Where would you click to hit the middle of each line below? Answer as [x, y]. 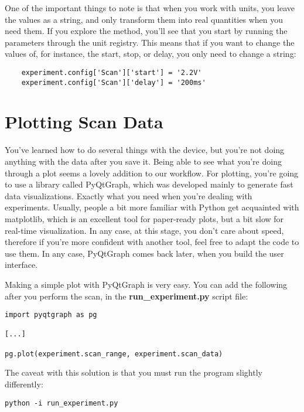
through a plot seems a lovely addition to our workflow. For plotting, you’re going [152, 173]
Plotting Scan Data [84, 122]
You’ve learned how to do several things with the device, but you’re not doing [145, 150]
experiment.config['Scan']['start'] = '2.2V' [112, 72]
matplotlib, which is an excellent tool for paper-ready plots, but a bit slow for [144, 218]
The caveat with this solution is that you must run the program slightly [134, 372]
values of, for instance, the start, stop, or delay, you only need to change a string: [151, 54]
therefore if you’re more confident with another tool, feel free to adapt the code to [152, 242]
